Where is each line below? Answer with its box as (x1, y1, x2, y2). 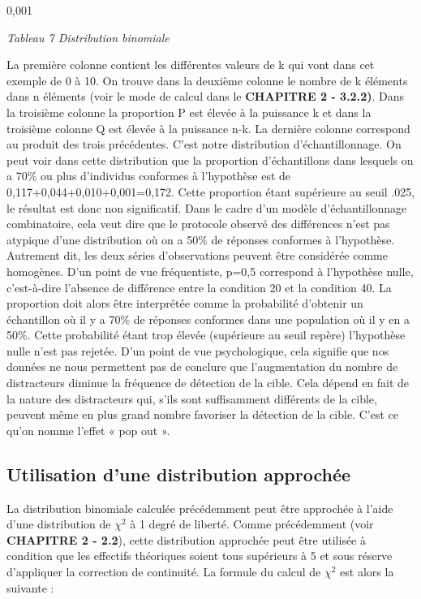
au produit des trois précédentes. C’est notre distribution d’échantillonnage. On (6, 136, 402, 153)
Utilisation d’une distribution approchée (6, 461, 351, 486)
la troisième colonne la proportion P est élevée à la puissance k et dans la (6, 103, 372, 120)
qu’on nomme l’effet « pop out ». (6, 421, 170, 438)
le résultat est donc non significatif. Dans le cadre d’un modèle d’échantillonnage (6, 199, 407, 216)
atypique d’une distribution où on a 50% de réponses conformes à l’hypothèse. (6, 231, 395, 248)
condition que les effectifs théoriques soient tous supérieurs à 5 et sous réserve (6, 547, 393, 564)
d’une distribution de (6, 515, 111, 532)
